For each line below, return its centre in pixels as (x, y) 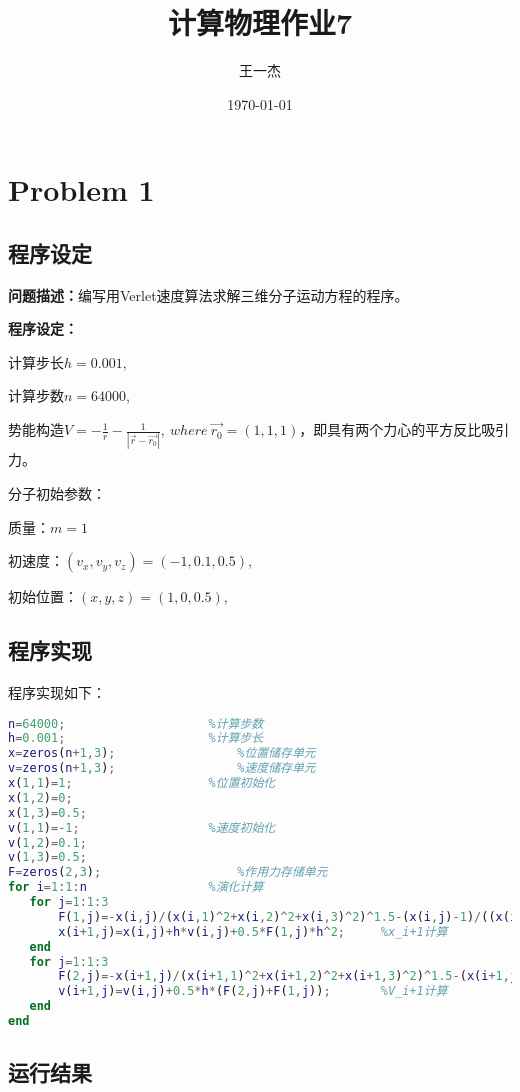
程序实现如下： (57, 691)
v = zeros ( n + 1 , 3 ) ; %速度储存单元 (162, 768)
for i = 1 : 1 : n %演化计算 (136, 887)
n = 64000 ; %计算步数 (136, 723)
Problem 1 (81, 189)
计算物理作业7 (260, 22)
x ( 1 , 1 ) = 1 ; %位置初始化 (142, 783)
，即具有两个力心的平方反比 (390, 429)
